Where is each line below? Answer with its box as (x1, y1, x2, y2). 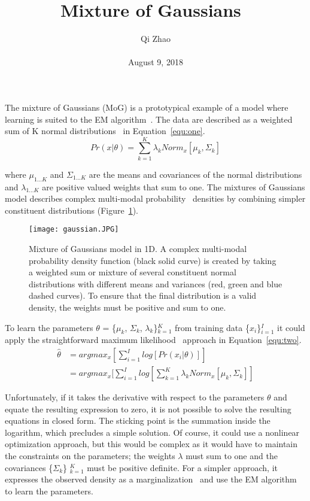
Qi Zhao (141, 32, 171, 45)
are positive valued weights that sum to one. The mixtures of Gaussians (42, 180, 305, 193)
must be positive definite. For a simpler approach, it (87, 461, 278, 473)
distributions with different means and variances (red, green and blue (29, 277, 282, 290)
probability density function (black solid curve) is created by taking (29, 254, 276, 266)
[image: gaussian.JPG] (29, 225, 119, 234)
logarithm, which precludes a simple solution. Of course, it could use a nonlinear (5, 426, 300, 438)
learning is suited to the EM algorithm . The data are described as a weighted (5, 113, 293, 125)
